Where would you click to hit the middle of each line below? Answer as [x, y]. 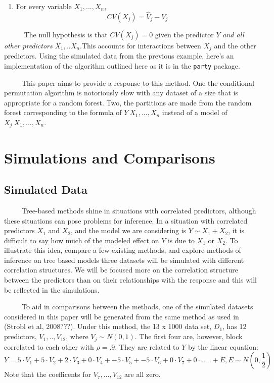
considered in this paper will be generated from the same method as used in [122, 316]
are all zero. [143, 374]
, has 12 [235, 326]
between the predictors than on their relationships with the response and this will [131, 280]
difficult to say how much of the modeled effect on [82, 240]
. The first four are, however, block [189, 336]
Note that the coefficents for [48, 374]
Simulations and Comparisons [110, 157]
